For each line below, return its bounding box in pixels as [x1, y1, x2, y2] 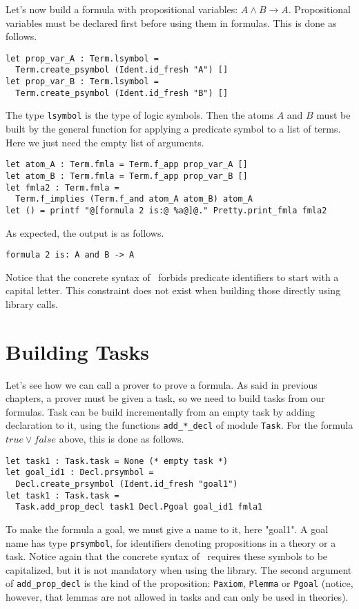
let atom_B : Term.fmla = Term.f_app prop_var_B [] [6, 171, 248, 181]
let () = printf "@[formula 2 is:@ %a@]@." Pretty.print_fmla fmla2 [6, 205, 327, 215]
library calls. [6, 296, 59, 311]
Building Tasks [6, 337, 149, 365]
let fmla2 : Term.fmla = [6, 182, 119, 193]
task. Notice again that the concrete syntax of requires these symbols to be [6, 549, 328, 563]
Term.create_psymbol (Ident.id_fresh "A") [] [15, 65, 229, 75]
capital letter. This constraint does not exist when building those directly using [6, 283, 341, 298]
